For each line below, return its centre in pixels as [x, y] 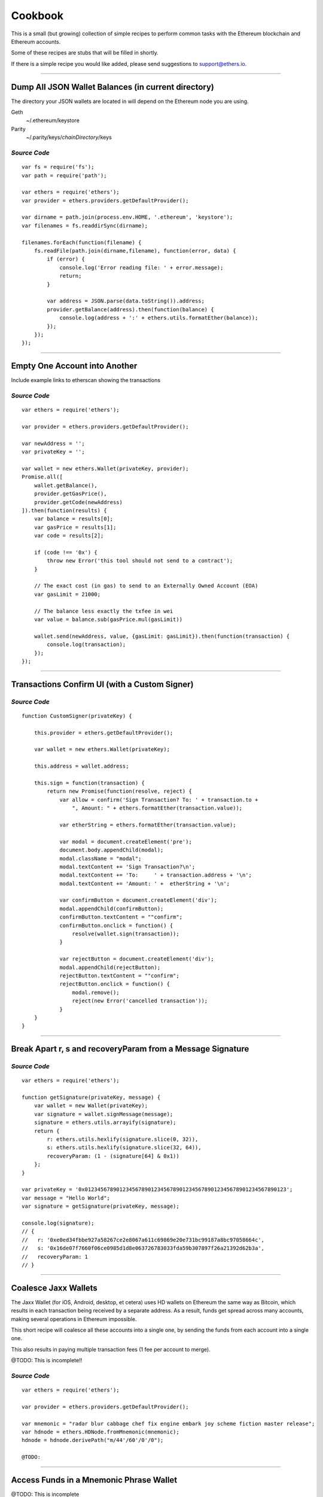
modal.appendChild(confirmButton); [112, 908]
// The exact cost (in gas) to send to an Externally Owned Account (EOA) [146, 586]
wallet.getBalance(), [66, 485]
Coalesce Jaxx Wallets [54, 1288]
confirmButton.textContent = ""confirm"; [121, 917]
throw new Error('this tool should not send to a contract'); [140, 561]
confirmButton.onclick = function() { [116, 925]
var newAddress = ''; [53, 443]
